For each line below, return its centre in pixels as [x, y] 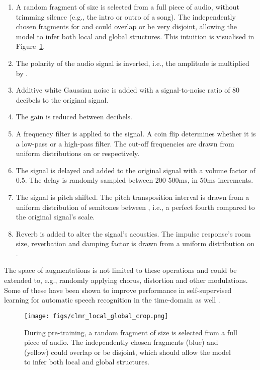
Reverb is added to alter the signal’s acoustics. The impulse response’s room [133, 233]
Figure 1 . [30, 46]
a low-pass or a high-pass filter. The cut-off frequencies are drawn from [125, 143]
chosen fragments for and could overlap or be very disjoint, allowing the [126, 26]
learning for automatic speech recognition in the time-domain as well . [112, 300]
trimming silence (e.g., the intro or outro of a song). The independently [126, 16]
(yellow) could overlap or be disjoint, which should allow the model [127, 352]
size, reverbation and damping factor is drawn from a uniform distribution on [135, 243]
